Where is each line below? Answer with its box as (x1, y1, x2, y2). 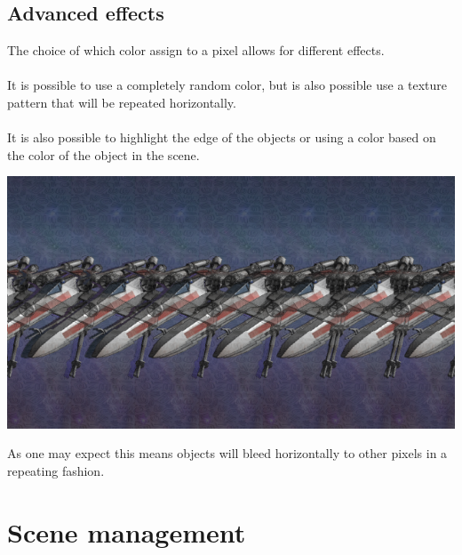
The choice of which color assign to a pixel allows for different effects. (7, 41, 385, 60)
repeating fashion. (7, 462, 105, 480)
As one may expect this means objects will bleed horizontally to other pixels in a (7, 444, 448, 462)
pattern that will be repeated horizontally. (7, 92, 236, 111)
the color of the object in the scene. (7, 145, 200, 164)
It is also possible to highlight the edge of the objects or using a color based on (7, 128, 436, 147)
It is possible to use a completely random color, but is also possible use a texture (7, 76, 448, 94)
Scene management (7, 513, 246, 550)
